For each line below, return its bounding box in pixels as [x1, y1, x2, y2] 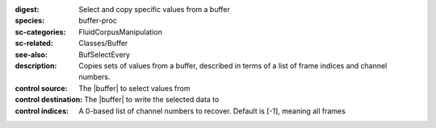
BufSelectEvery [78, 49, 131, 60]
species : [15, 16, 44, 26]
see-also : [15, 49, 48, 60]
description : [15, 60, 57, 70]
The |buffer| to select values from [78, 83, 191, 93]
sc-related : [15, 39, 54, 48]
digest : [15, 5, 40, 14]
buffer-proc [78, 16, 117, 26]
